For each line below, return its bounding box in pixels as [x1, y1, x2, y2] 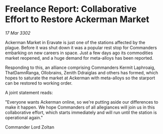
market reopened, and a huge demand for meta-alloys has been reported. [5, 55, 154, 61]
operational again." [5, 114, 43, 120]
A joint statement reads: [5, 89, 53, 95]
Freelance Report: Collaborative [5, 3, 137, 15]
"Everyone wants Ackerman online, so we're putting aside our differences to [5, 99, 159, 105]
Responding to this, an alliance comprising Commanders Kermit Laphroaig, [5, 65, 156, 70]
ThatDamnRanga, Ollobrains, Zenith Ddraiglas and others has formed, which [5, 69, 159, 75]
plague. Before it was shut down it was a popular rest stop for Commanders [5, 45, 157, 50]
